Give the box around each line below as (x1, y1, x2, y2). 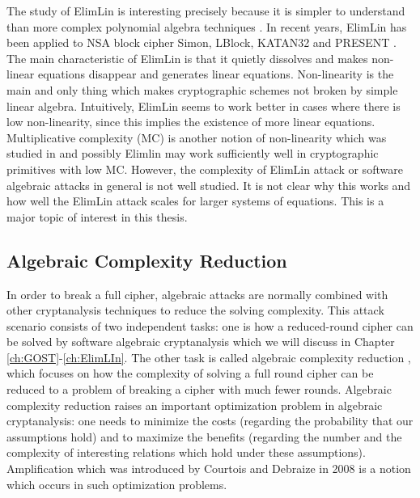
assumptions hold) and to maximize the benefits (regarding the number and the (6, 428, 402, 445)
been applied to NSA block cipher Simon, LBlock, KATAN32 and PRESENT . (6, 34, 397, 51)
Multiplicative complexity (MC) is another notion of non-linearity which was (6, 129, 387, 146)
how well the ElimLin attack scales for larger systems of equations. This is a (6, 192, 384, 209)
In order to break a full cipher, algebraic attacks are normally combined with (6, 285, 388, 302)
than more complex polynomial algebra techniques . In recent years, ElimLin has (6, 18, 407, 35)
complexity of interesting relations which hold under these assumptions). (6, 444, 366, 461)
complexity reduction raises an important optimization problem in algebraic (6, 396, 383, 413)
